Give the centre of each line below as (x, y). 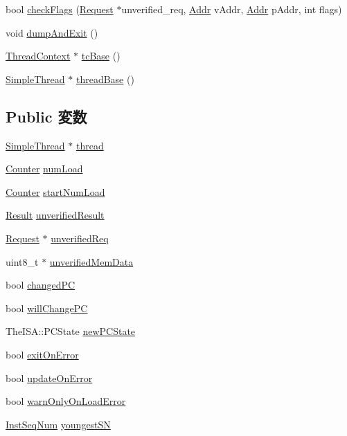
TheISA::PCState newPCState (71, 331)
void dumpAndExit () (52, 32)
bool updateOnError (49, 378)
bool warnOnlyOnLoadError (66, 401)
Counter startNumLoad (55, 191)
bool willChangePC (47, 308)
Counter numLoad (44, 169)
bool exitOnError (42, 354)
